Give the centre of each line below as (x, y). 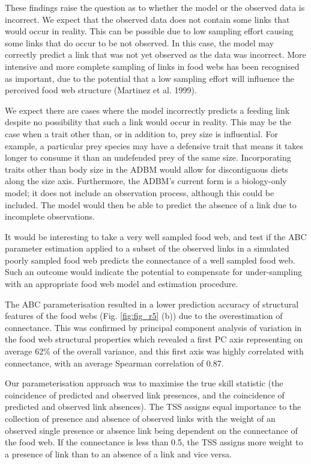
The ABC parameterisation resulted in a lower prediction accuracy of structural (152, 304)
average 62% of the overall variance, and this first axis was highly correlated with (154, 351)
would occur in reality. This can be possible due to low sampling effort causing (149, 31)
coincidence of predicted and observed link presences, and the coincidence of (145, 394)
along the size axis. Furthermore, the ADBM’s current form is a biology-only (146, 181)
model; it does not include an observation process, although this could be (140, 192)
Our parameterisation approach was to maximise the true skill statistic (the (144, 383)
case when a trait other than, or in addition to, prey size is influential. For (141, 133)
